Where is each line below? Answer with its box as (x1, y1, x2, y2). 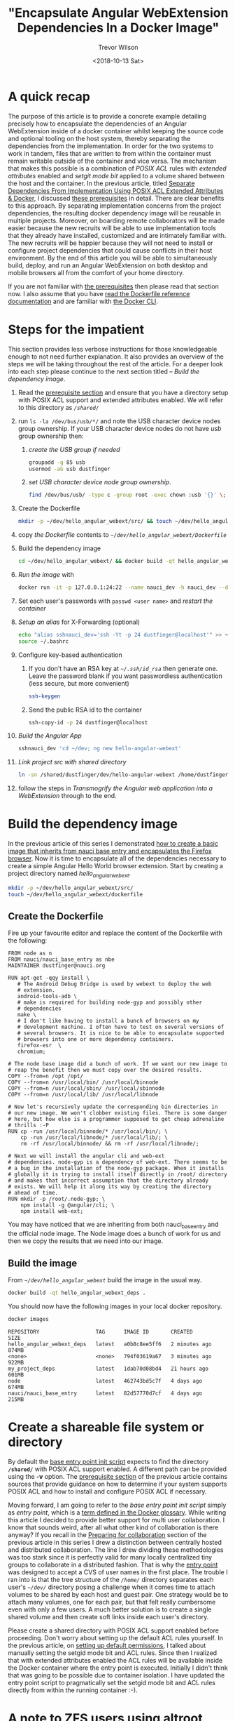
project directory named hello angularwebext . (8, 869, 131, 879)
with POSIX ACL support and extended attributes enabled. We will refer (17, 395, 224, 404)
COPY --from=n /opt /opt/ (8, 1072, 83, 1080)
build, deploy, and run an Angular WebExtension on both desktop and (8, 261, 208, 270)
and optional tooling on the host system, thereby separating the (8, 134, 191, 142)
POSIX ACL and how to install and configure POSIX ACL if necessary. (8, 1487, 207, 1496)
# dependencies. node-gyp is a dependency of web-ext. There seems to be (8, 1159, 228, 1166)
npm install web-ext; (20, 1208, 83, 1215)
